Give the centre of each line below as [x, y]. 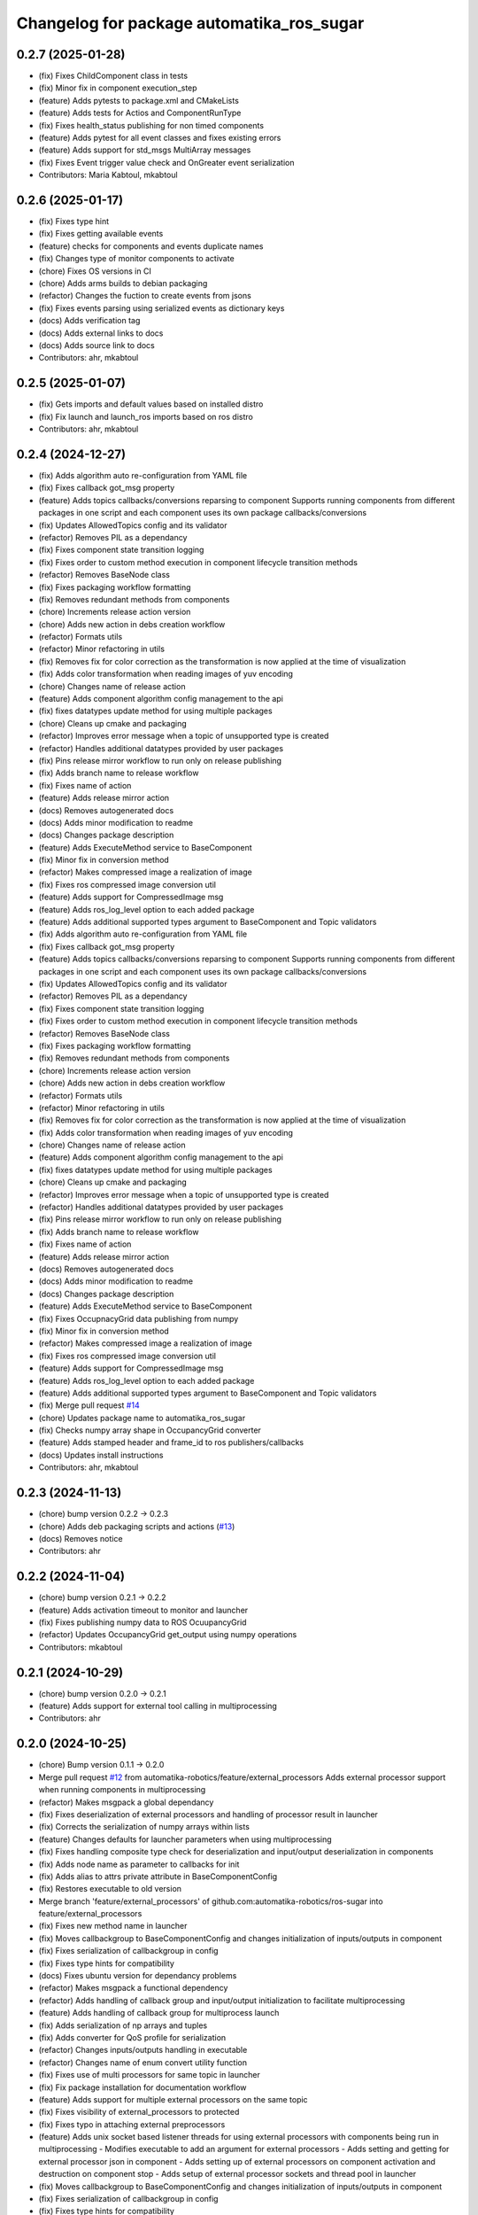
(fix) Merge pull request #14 [89, 1405]
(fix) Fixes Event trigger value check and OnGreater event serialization [166, 162]
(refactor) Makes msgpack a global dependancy [126, 1802]
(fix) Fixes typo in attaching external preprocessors [132, 2124]
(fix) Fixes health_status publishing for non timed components [151, 125]
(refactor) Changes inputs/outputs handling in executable [143, 2050]
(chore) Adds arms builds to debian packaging [123, 284]
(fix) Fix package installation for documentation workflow [143, 2087]
